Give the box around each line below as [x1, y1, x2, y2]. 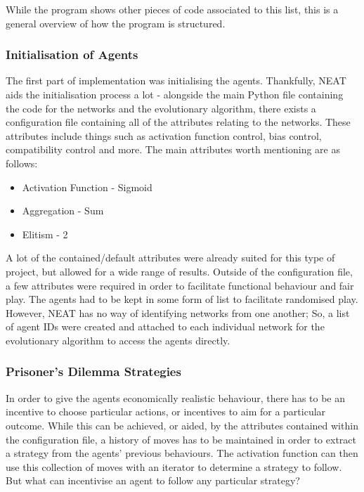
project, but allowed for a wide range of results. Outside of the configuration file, [6, 264, 353, 278]
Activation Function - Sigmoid [22, 179, 152, 194]
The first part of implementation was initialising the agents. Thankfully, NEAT [6, 73, 346, 88]
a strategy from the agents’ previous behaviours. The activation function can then [6, 446, 358, 460]
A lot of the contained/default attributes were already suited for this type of [6, 250, 335, 265]
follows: [6, 155, 38, 170]
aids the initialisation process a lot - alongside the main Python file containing [6, 87, 344, 101]
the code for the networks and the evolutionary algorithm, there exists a [6, 101, 316, 115]
